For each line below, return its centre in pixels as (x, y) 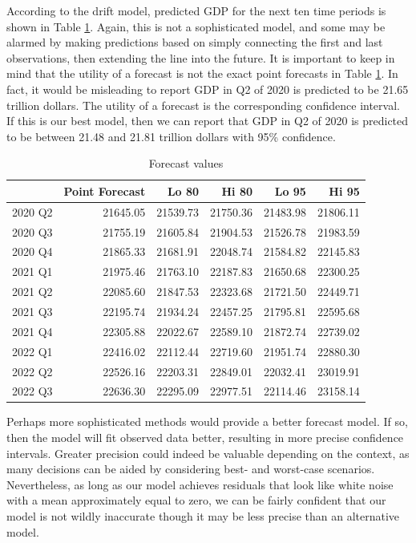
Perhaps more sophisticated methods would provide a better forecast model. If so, (207, 421)
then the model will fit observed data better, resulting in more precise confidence (205, 438)
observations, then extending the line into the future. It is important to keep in (201, 57)
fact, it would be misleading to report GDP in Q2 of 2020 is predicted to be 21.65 (208, 89)
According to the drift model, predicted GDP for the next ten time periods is (196, 10)
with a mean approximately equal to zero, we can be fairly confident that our (196, 500)
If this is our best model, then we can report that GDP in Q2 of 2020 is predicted (208, 121)
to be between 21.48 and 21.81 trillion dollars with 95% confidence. (171, 136)
